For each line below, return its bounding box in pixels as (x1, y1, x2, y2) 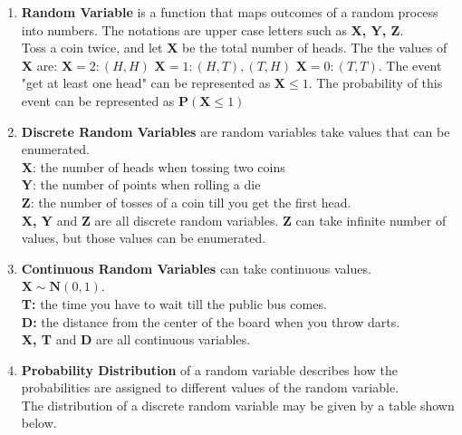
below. (21, 413, 57, 432)
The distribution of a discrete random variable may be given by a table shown (21, 395, 455, 414)
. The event (378, 55, 442, 74)
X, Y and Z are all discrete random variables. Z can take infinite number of (21, 210, 447, 229)
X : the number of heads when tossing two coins (21, 157, 285, 176)
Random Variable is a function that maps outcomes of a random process (21, 3, 438, 21)
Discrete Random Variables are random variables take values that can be (21, 121, 450, 140)
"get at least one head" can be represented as (21, 73, 271, 92)
